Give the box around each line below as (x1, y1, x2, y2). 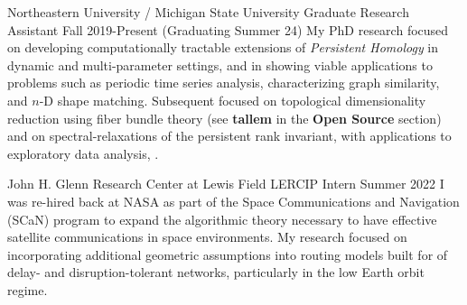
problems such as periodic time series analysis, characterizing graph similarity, (7, 73, 440, 92)
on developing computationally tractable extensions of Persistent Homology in (7, 38, 439, 57)
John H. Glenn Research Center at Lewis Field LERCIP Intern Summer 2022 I (7, 174, 444, 193)
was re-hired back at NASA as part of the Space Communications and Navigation (7, 191, 460, 210)
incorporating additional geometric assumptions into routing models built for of (7, 245, 448, 263)
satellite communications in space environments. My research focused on (7, 227, 407, 246)
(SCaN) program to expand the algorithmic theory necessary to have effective (7, 209, 437, 228)
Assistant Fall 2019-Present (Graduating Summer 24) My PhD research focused (7, 20, 449, 39)
